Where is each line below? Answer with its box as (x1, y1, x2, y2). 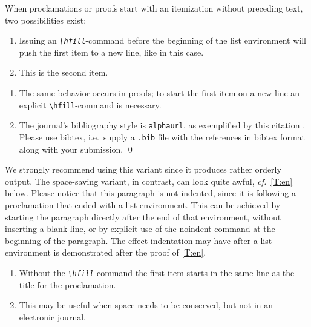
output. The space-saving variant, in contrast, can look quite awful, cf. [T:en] (5, 174, 293, 187)
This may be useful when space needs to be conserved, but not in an (19, 299, 273, 311)
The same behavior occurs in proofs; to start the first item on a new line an (19, 87, 300, 99)
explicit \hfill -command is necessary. (19, 98, 162, 111)
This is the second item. (19, 66, 108, 79)
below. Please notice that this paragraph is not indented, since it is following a (5, 187, 296, 199)
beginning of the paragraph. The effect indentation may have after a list (5, 234, 272, 246)
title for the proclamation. (19, 278, 116, 291)
